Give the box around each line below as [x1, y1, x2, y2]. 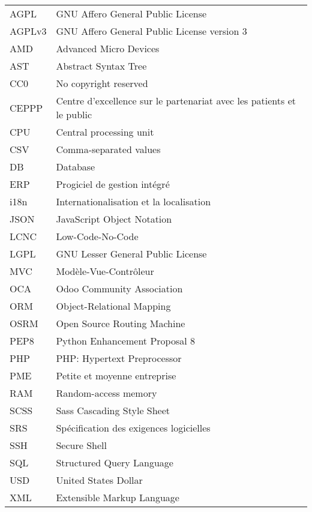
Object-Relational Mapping [56, 299, 171, 313]
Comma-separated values [56, 142, 161, 157]
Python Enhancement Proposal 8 [56, 334, 195, 348]
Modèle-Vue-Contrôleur [56, 264, 154, 279]
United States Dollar [56, 473, 143, 487]
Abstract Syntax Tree [56, 59, 147, 73]
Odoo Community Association [56, 282, 183, 296]
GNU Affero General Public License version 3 [56, 24, 247, 38]
